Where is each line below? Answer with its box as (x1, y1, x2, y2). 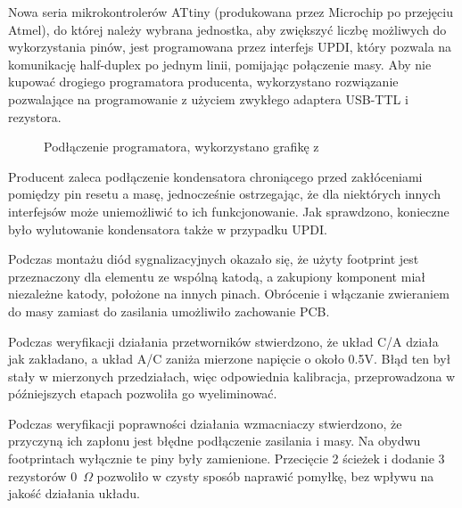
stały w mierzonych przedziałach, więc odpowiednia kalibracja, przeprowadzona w (8, 366, 456, 385)
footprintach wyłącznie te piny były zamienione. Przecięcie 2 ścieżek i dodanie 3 (8, 449, 445, 468)
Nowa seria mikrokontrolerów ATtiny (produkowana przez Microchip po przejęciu (8, 3, 453, 20)
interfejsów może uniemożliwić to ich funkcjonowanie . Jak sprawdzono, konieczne (8, 201, 450, 220)
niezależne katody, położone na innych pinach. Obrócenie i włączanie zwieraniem (8, 284, 450, 303)
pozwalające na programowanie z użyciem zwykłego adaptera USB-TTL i (8, 89, 408, 108)
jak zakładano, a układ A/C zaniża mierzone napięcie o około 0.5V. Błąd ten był (8, 349, 451, 368)
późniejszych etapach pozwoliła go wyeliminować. (8, 384, 277, 403)
